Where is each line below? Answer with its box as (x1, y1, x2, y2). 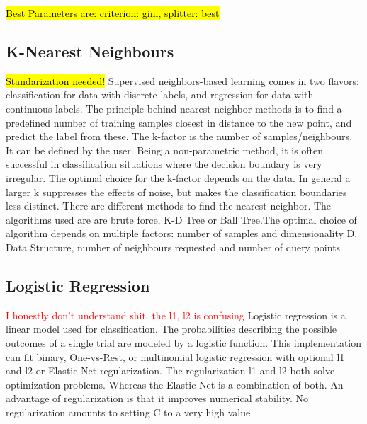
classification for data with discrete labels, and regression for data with (6, 87, 314, 102)
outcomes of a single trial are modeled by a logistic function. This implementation (6, 335, 362, 350)
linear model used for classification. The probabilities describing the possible (6, 321, 337, 336)
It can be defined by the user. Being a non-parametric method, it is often (6, 142, 324, 157)
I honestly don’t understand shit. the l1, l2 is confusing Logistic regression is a (6, 307, 346, 322)
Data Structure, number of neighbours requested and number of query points (6, 239, 341, 254)
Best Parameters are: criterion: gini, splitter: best (6, 6, 220, 20)
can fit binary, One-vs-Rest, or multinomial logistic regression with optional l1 (6, 349, 345, 364)
